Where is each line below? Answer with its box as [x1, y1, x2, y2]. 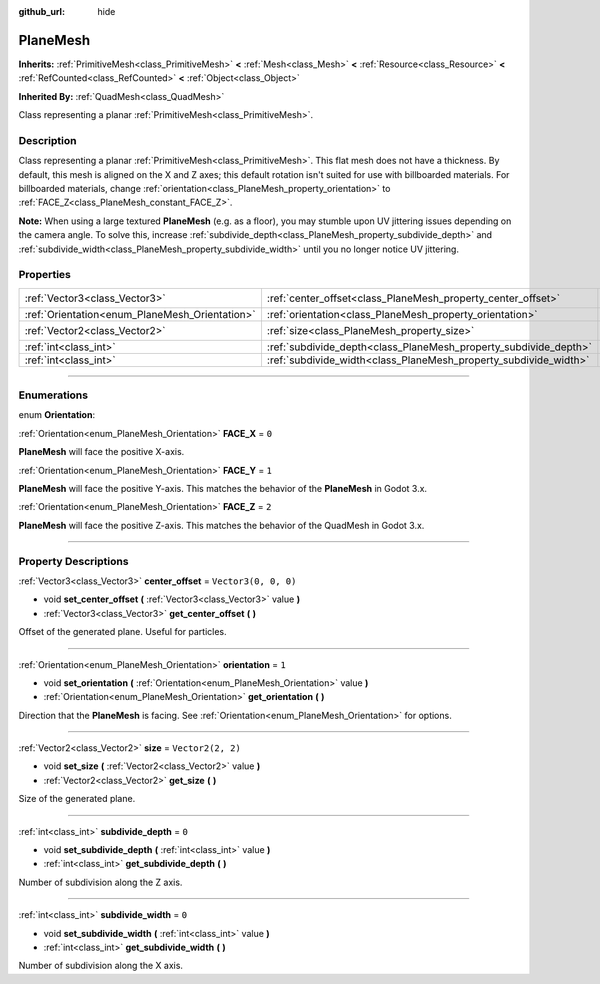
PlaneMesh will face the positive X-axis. [18, 446, 185, 458]
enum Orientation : [18, 409, 95, 421]
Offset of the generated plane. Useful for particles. [18, 626, 227, 638]
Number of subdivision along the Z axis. [18, 876, 183, 888]
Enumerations [18, 388, 89, 402]
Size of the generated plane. [18, 793, 136, 805]
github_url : [18, 6, 65, 17]
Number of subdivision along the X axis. [18, 960, 184, 972]
